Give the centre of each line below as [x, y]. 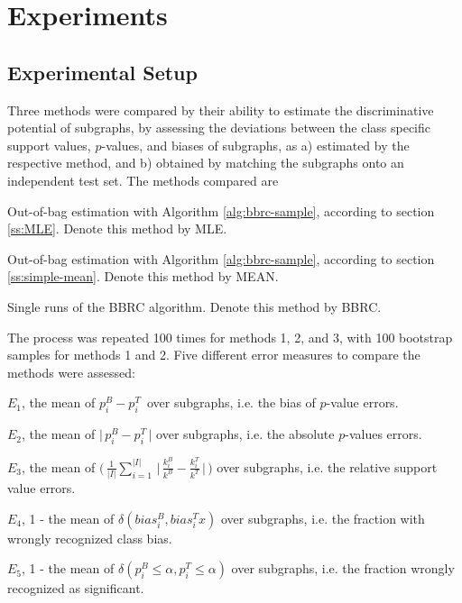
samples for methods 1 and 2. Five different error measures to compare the [214, 355]
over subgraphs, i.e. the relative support [327, 466]
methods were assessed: [71, 372]
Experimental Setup [102, 72]
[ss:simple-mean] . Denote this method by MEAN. [143, 276]
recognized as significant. [76, 588]
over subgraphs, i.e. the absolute [245, 434]
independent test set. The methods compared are [143, 180]
